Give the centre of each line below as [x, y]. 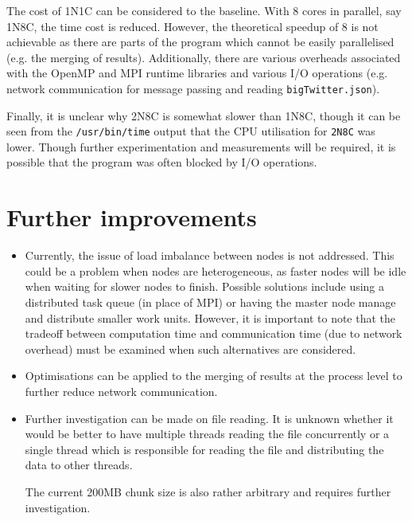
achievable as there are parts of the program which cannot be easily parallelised [200, 42]
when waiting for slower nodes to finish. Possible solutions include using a [205, 286]
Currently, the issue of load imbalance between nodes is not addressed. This [210, 255]
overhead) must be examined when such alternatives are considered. [190, 349]
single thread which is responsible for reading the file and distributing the [204, 449]
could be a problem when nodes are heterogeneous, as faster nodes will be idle [216, 270]
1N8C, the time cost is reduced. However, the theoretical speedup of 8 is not [192, 26]
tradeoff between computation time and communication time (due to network [214, 333]
